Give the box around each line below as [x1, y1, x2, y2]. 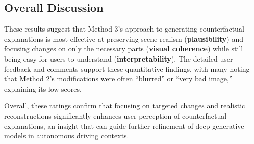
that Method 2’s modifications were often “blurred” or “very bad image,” [4, 73, 233, 84]
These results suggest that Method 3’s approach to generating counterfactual [4, 23, 244, 34]
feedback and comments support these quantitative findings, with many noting [4, 63, 250, 74]
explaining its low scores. [4, 83, 82, 94]
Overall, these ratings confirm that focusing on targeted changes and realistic [4, 100, 245, 111]
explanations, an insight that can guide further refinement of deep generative [4, 120, 244, 131]
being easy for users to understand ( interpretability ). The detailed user [4, 53, 233, 64]
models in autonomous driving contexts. [4, 130, 129, 141]
